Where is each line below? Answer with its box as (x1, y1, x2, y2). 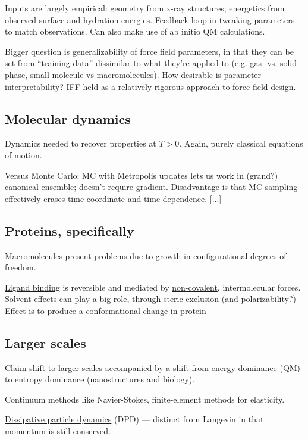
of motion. (5, 148, 42, 161)
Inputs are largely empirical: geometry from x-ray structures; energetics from (5, 2, 285, 14)
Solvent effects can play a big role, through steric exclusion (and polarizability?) (5, 292, 297, 305)
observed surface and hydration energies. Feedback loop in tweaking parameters (5, 13, 295, 26)
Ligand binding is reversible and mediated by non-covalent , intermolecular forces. (5, 281, 301, 293)
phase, (5, 68, 28, 80)
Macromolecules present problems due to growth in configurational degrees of (5, 249, 287, 261)
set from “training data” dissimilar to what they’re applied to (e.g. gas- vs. (5, 57, 278, 69)
